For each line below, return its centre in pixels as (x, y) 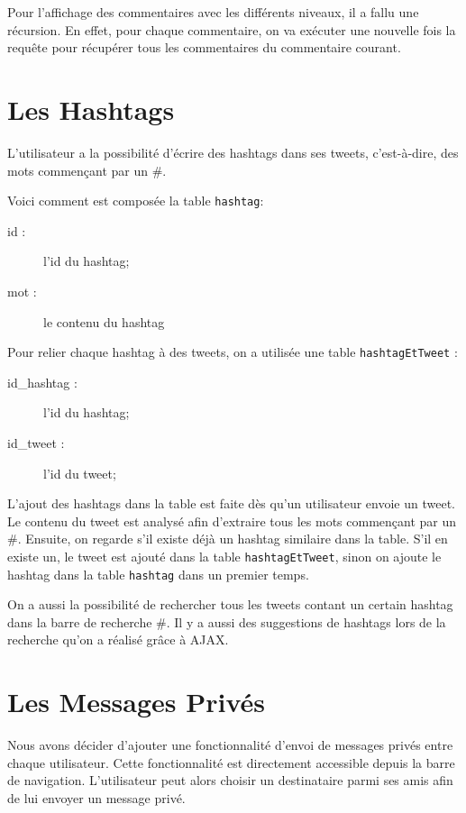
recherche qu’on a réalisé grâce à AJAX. (118, 639)
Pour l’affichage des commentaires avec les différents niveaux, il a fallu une (213, 12)
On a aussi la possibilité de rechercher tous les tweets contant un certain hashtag (230, 604)
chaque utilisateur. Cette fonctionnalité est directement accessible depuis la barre (231, 762)
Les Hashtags (91, 109)
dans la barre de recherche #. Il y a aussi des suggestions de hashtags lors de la (227, 621)
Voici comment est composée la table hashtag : (136, 201)
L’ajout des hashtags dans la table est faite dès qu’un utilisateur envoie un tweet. (231, 503)
